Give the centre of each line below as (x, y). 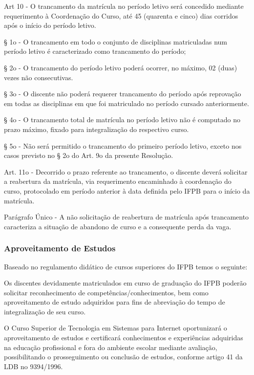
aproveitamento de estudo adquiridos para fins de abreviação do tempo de (115, 302)
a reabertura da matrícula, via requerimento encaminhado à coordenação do (118, 181)
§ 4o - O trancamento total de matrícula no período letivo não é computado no (122, 120)
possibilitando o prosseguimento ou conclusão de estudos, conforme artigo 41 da (123, 357)
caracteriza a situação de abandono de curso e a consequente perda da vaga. (118, 226)
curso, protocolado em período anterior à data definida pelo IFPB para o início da (127, 190)
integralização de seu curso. (45, 311)
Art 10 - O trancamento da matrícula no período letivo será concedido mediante (124, 6)
